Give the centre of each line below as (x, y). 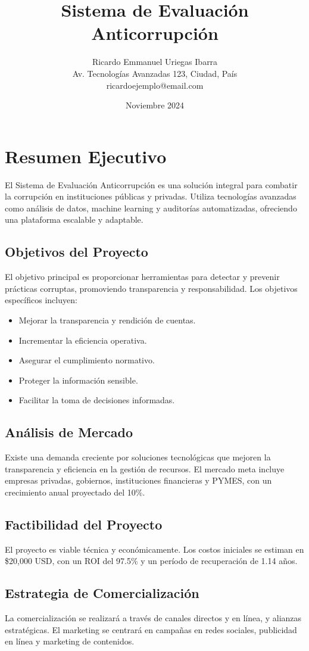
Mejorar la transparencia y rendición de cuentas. (107, 320)
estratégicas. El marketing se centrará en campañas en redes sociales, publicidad (151, 629)
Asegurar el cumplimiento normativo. (87, 360)
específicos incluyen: (41, 300)
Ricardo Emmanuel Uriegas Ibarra (155, 62)
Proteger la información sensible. (78, 380)
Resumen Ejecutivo (86, 156)
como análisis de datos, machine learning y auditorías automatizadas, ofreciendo (151, 208)
